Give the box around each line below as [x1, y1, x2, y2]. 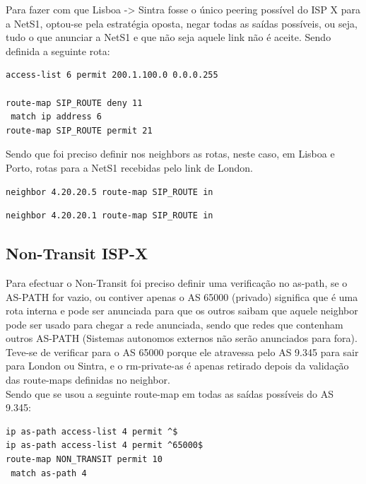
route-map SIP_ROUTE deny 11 [6, 98, 143, 108]
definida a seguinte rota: [6, 43, 110, 58]
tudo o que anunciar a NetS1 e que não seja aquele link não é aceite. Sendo [6, 30, 331, 45]
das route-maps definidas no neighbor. [6, 372, 170, 387]
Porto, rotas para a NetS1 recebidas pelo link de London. [6, 160, 253, 175]
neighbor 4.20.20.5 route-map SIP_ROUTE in [6, 187, 213, 197]
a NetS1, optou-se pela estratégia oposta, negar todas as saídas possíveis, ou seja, [6, 16, 358, 30]
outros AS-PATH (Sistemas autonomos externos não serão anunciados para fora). [6, 331, 358, 346]
